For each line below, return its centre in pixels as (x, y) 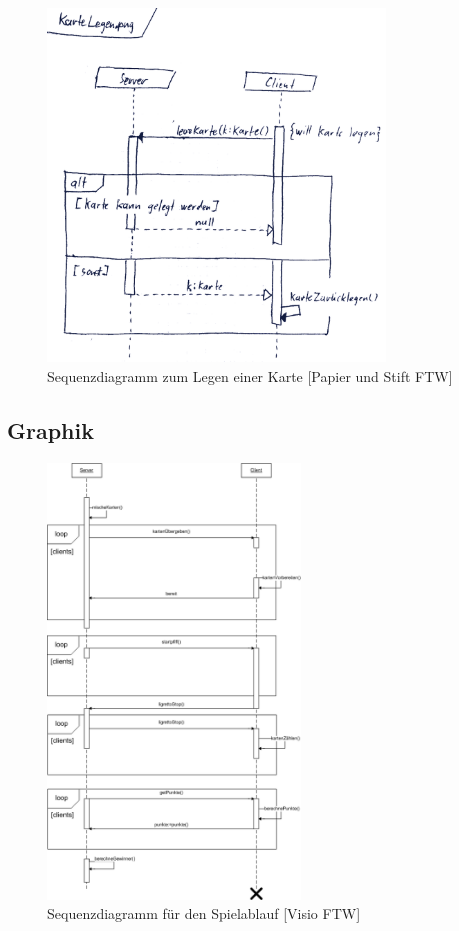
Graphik (50, 429)
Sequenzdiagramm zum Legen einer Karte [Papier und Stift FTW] (250, 376)
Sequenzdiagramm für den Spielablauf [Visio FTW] (204, 913)
